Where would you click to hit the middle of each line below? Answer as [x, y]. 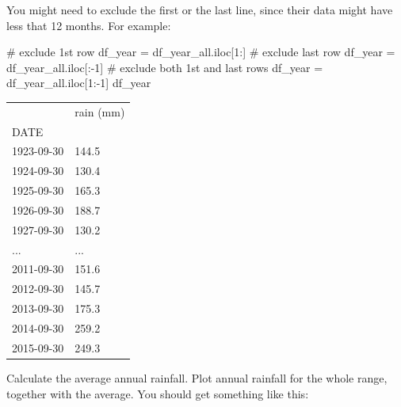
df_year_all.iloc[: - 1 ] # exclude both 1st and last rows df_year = [165, 67]
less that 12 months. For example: [89, 25]
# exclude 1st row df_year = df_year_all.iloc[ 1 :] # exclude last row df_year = [201, 52]
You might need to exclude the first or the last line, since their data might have [200, 10]
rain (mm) [100, 111]
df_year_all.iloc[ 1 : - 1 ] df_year [79, 83]
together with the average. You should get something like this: [158, 393]
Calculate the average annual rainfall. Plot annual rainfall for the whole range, [197, 377]
